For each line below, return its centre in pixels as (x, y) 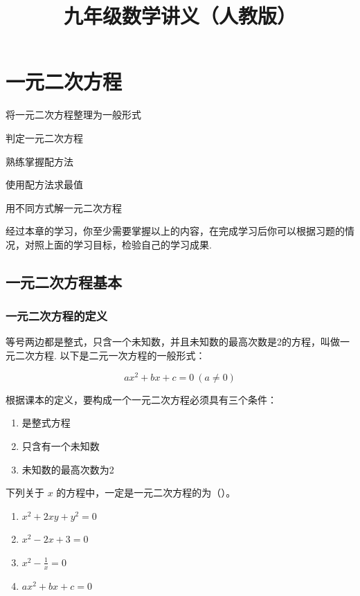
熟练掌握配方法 (39, 161)
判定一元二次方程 (44, 137)
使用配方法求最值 (44, 184)
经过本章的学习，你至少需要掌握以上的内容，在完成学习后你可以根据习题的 (175, 231)
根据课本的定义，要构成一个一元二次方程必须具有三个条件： (141, 399)
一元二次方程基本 (64, 281)
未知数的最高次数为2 (68, 469)
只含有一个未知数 (61, 445)
